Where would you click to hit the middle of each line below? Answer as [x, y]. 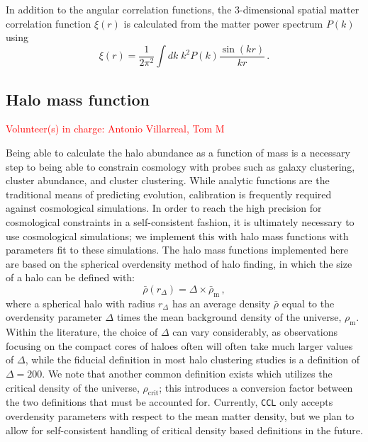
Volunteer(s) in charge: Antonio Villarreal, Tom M [115, 129]
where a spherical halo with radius [80, 303]
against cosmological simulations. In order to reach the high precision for [164, 208]
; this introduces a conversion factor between [256, 387]
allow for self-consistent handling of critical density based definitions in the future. [184, 430]
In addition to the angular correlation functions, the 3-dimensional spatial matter [183, 9]
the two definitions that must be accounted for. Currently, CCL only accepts [169, 402]
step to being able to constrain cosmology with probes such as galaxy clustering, [180, 166]
